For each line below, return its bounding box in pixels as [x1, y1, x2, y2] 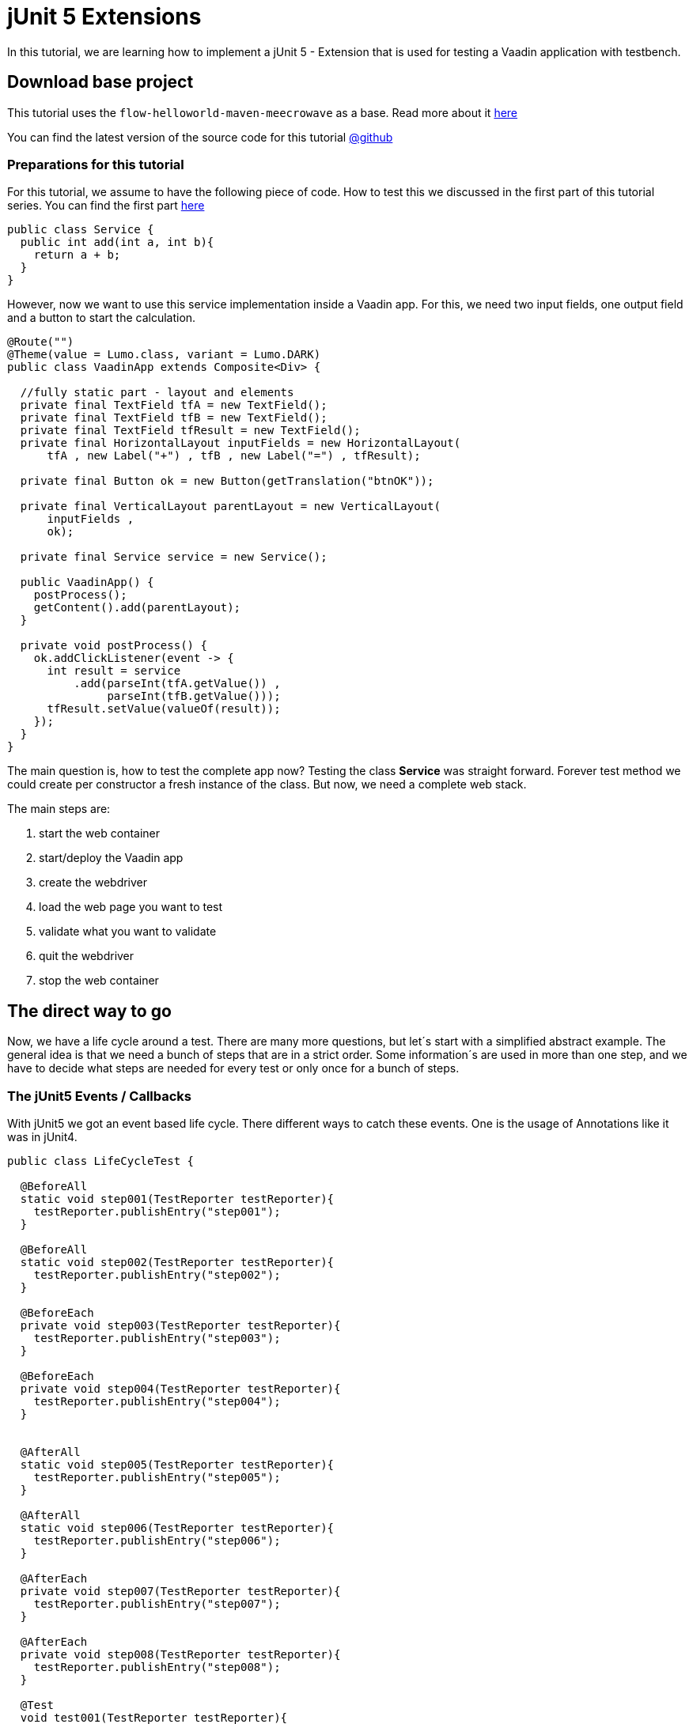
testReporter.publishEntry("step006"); [33, 1533, 281, 1547]
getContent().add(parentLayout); [33, 601, 241, 614]
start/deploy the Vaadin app [39, 851, 184, 865]
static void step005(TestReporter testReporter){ [20, 1457, 335, 1471]
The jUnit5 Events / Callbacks [7, 1087, 192, 1104]
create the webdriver [39, 875, 148, 890]
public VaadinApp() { [20, 576, 154, 589]
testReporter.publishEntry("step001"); [33, 1204, 281, 1218]
